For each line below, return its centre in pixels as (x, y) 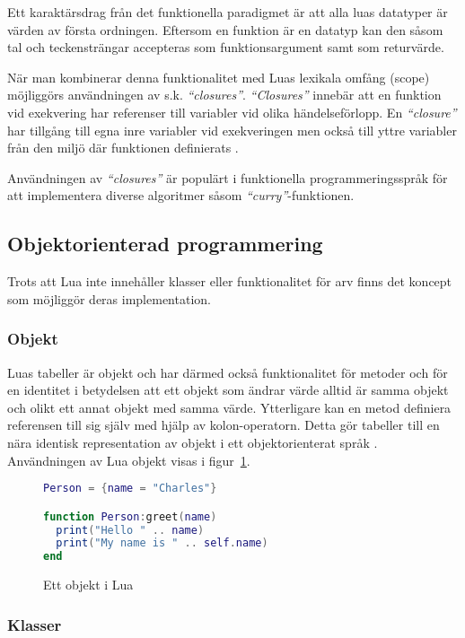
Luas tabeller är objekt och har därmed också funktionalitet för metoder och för (228, 372)
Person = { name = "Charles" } (130, 489)
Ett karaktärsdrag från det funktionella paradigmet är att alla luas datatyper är (228, 12)
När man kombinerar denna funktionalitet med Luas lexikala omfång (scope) (219, 77)
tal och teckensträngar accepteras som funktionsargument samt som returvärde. (226, 47)
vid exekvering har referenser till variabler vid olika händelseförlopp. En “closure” (232, 112)
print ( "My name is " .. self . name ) (162, 543)
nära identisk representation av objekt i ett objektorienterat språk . (193, 442)
